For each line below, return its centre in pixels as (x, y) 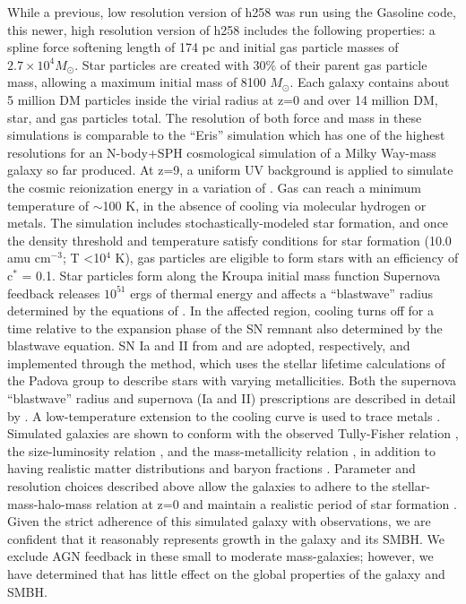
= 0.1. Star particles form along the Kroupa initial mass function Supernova (231, 275)
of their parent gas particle (354, 64)
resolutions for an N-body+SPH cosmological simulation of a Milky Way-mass (222, 152)
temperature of (48, 205)
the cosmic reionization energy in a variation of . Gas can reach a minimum (214, 187)
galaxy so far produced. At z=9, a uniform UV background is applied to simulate (230, 170)
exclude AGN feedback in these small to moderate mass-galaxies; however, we (220, 556)
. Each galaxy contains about (370, 82)
